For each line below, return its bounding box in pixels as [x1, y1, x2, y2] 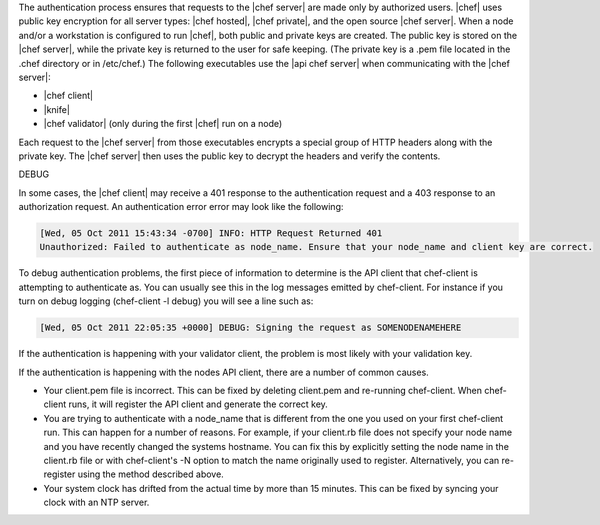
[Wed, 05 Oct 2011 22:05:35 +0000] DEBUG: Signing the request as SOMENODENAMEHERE [39, 322, 462, 334]
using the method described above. [77, 468, 224, 480]
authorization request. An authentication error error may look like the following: [18, 201, 344, 213]
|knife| [43, 103, 70, 115]
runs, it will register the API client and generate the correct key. [68, 398, 329, 410]
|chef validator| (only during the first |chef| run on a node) [43, 118, 283, 130]
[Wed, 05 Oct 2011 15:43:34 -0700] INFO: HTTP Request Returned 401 [39, 228, 383, 239]
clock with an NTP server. [43, 496, 150, 509]
